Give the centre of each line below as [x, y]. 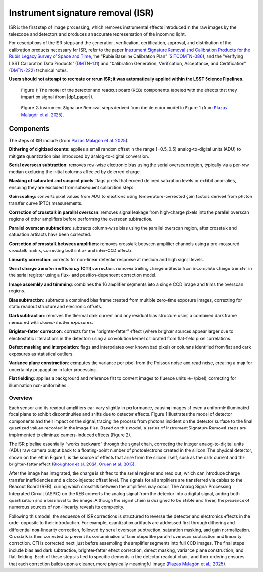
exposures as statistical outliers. [41, 354]
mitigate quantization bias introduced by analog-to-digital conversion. [79, 156]
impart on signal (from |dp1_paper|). [57, 97]
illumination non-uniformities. [38, 385]
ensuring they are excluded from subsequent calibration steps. [72, 188]
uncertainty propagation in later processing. [53, 370]
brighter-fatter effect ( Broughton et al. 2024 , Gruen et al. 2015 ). [73, 464]
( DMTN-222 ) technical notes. [38, 70]
